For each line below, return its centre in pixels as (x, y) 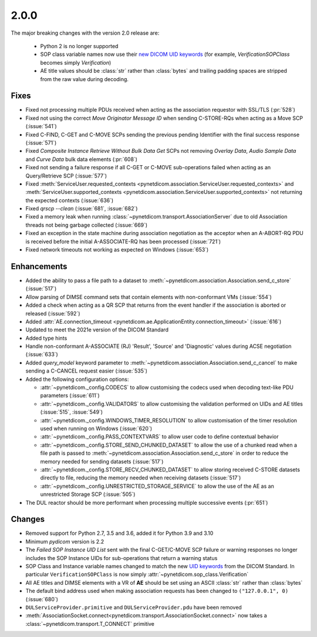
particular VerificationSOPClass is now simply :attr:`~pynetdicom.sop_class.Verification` (137, 574)
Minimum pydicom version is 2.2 (65, 541)
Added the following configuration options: (77, 379)
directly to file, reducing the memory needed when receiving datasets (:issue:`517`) (141, 478)
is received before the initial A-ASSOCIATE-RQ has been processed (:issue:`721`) (123, 242)
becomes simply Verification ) (76, 62)
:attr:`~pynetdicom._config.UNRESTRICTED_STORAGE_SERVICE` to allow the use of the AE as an (157, 486)
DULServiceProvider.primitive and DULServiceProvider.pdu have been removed (134, 607)
